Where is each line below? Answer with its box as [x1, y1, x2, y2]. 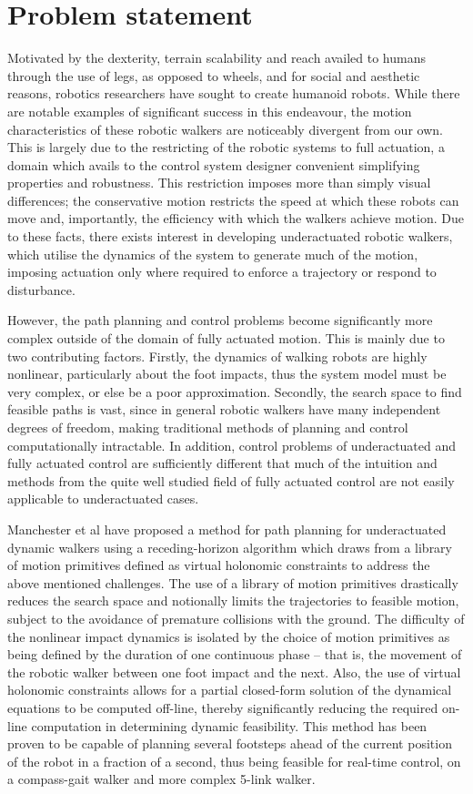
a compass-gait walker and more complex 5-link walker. [7, 769, 316, 789]
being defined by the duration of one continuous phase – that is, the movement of [7, 645, 462, 664]
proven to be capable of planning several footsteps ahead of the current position [7, 734, 452, 753]
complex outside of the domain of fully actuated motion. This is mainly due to [7, 329, 445, 348]
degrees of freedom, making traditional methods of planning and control [7, 418, 408, 436]
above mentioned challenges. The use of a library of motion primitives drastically [7, 573, 458, 592]
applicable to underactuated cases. [7, 489, 199, 508]
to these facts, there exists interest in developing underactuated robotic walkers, [7, 227, 453, 246]
